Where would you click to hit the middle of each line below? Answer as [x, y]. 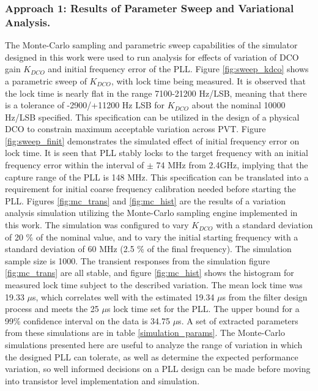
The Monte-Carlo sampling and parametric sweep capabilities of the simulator [151, 45]
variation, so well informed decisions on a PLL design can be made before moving [158, 369]
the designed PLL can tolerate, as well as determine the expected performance [152, 356]
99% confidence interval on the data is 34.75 [87, 320]
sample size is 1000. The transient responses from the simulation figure [138, 260]
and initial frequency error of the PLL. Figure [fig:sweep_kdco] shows [178, 69]
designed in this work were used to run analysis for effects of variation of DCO [152, 57]
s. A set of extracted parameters [238, 320]
